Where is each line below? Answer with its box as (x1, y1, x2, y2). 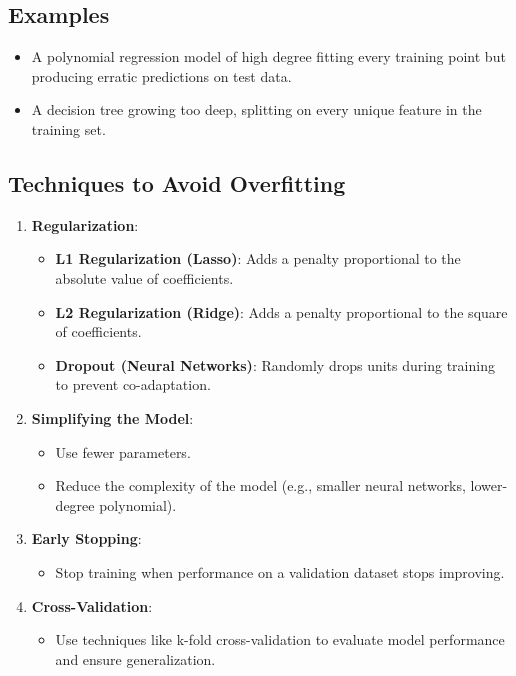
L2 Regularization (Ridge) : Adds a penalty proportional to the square (55, 301, 508, 322)
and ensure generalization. (55, 648, 216, 669)
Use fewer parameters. (55, 441, 191, 462)
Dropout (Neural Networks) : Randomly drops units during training (55, 354, 495, 375)
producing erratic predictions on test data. (31, 65, 292, 86)
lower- (470, 475, 508, 496)
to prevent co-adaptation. (55, 374, 211, 395)
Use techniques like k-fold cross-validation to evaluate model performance (55, 629, 505, 650)
